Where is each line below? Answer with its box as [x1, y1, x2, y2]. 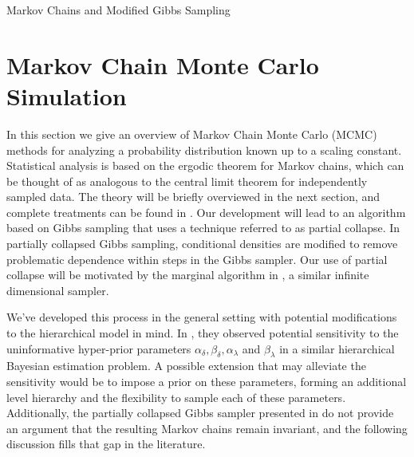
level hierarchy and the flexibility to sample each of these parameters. [6, 388, 346, 405]
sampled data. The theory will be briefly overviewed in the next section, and [6, 188, 380, 205]
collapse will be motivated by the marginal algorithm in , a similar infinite [6, 266, 369, 283]
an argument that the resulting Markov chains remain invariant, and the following [6, 420, 408, 436]
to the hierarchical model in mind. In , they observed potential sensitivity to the [6, 325, 399, 341]
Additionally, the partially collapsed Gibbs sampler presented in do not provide [6, 404, 394, 421]
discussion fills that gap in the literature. [6, 435, 206, 452]
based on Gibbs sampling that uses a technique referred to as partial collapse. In [6, 219, 400, 236]
